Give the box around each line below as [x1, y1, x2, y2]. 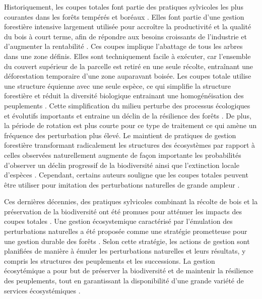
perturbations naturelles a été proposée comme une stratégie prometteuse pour [4, 226, 247, 236]
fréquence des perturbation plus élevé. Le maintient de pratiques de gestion [4, 130, 236, 140]
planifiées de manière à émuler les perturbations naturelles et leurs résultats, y [4, 246, 246, 256]
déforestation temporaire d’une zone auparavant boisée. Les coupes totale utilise [4, 71, 251, 81]
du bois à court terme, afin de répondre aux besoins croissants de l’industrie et [4, 31, 247, 41]
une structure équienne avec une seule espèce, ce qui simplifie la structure [4, 80, 231, 91]
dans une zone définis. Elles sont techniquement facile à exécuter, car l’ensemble [4, 50, 251, 61]
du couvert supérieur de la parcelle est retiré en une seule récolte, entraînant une [4, 61, 253, 71]
